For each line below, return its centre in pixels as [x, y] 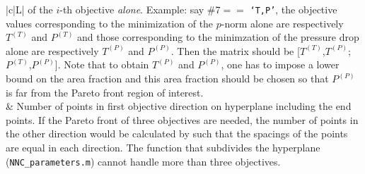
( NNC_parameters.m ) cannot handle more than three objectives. [143, 161]
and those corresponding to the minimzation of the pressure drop [218, 37]
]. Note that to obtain [102, 64]
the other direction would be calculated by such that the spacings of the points [177, 133]
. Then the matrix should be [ [235, 50]
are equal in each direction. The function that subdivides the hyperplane [163, 147]
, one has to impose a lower [280, 64]
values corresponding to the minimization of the [110, 23]
